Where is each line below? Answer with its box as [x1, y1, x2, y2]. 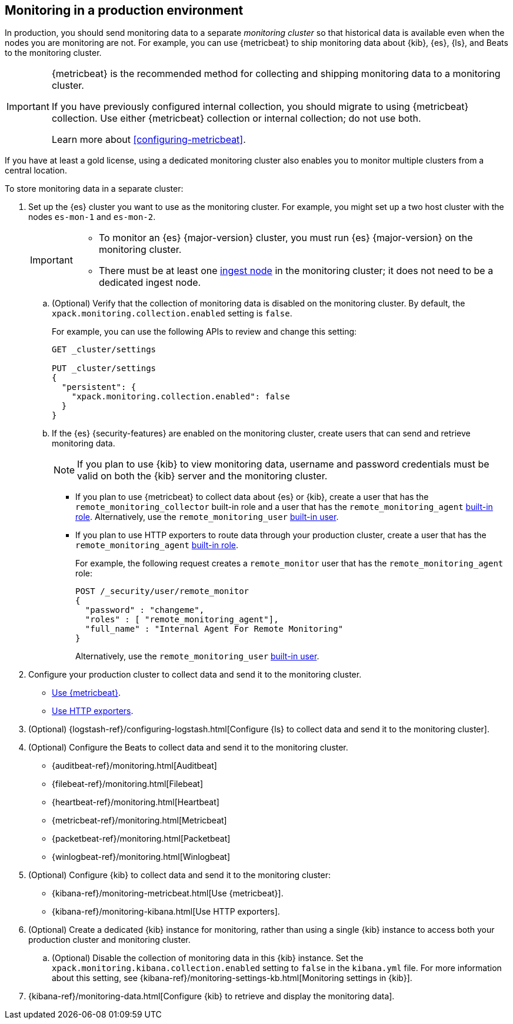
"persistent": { [61, 382, 136, 392]
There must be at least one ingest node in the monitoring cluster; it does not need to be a [98, 265, 494, 277]
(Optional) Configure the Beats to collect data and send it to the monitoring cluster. [28, 742, 348, 753]
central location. [5, 165, 67, 176]
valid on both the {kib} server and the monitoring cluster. [77, 470, 328, 482]
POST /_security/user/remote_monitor [75, 586, 249, 596]
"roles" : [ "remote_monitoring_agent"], [85, 615, 279, 625]
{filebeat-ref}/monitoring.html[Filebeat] [52, 779, 204, 789]
